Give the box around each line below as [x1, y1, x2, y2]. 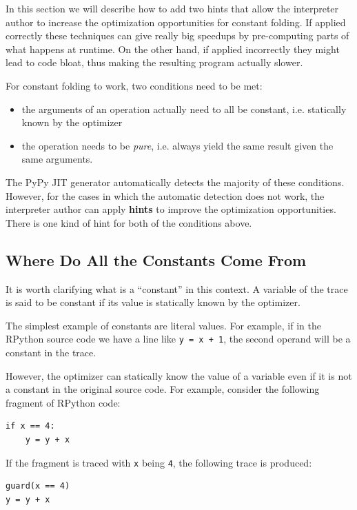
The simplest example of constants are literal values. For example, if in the [6, 318, 321, 332]
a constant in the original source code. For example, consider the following [6, 382, 320, 396]
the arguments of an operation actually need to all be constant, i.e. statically [21, 101, 347, 116]
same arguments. [21, 152, 93, 166]
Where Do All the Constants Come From [6, 249, 307, 270]
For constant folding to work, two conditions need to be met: [6, 78, 263, 92]
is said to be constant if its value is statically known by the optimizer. [6, 295, 300, 309]
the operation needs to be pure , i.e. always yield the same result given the [21, 138, 334, 152]
